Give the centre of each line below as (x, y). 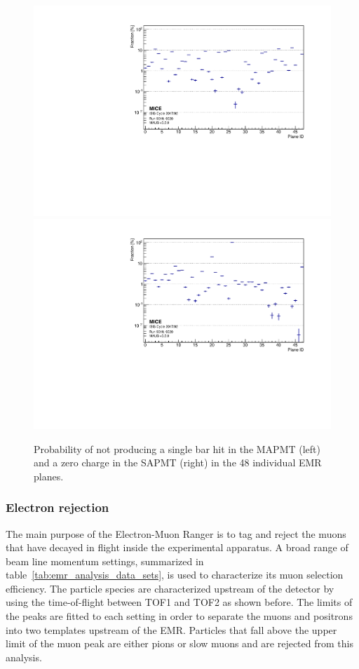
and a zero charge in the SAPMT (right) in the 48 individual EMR (178, 462)
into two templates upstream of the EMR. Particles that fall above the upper (171, 629)
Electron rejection (57, 507)
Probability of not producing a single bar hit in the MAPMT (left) (177, 448)
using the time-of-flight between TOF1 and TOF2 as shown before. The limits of (179, 602)
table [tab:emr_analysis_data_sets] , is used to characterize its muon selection (175, 575)
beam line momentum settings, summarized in (105, 561)
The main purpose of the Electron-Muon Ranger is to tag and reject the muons (176, 533)
